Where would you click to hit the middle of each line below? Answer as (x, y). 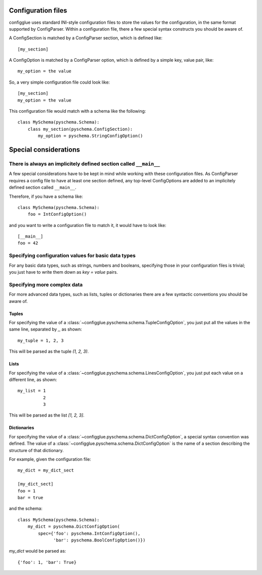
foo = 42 (28, 243)
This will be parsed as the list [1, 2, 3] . (47, 415)
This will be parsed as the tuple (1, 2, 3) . (49, 351)
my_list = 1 (32, 391)
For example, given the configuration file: (50, 459)
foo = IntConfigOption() (57, 214)
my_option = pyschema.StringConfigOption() (90, 136)
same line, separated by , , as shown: (46, 329)
